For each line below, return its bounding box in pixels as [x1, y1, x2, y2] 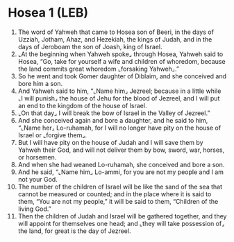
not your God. [17, 175, 58, 183]
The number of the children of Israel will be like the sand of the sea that [17, 182, 223, 191]
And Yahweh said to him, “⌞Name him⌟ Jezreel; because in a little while [17, 87, 222, 95]
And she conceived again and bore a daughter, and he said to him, [17, 116, 208, 124]
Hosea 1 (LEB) [8, 5, 89, 21]
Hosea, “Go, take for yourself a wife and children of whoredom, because [17, 57, 226, 65]
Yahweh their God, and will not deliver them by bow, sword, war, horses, [17, 146, 225, 154]
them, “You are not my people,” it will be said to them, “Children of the [17, 197, 219, 205]
